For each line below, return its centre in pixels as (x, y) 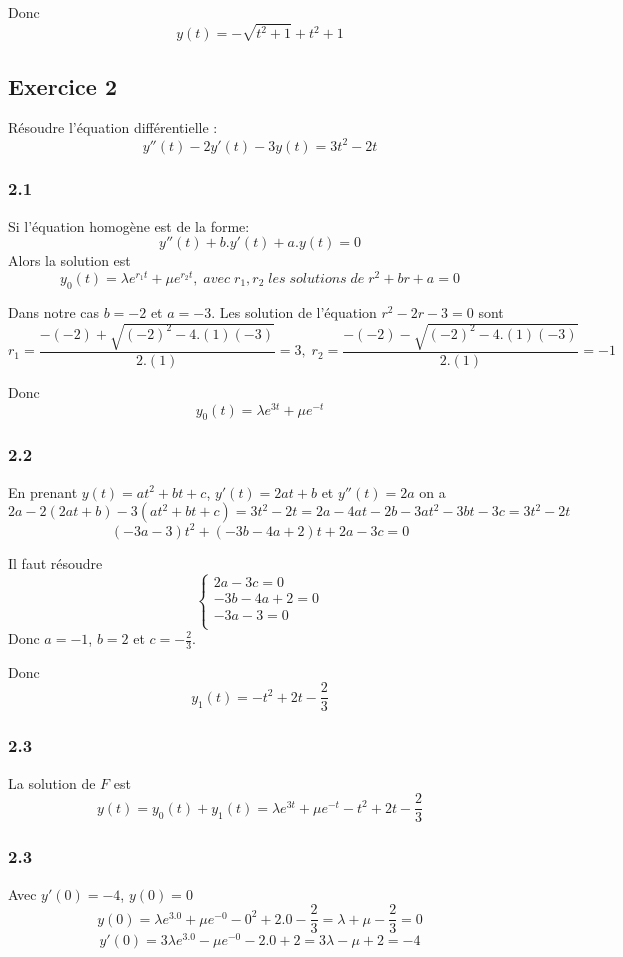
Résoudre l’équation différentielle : (113, 127)
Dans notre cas (53, 311)
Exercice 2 (62, 85)
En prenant (43, 491)
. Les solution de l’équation (294, 311)
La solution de (52, 782)
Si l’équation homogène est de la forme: (129, 225)
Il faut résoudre (55, 562)
